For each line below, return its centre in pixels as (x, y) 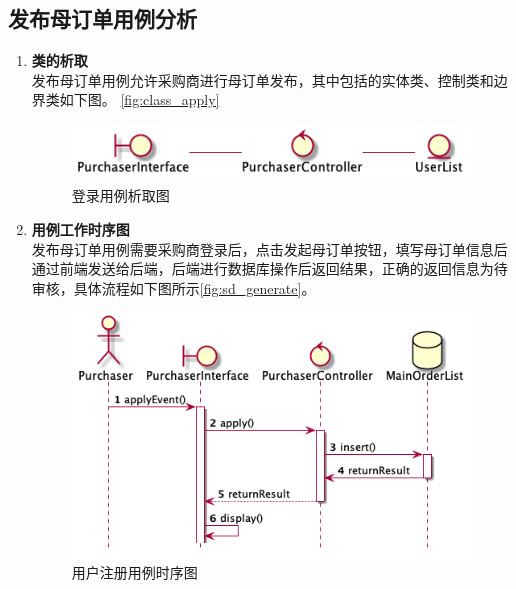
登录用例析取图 (120, 195)
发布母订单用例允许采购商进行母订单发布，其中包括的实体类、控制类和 (262, 79)
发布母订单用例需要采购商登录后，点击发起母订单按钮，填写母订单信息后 (269, 248)
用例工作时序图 (80, 228)
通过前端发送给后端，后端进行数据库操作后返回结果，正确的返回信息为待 (269, 268)
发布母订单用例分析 (102, 18)
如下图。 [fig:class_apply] (139, 99)
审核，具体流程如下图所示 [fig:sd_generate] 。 (173, 287)
